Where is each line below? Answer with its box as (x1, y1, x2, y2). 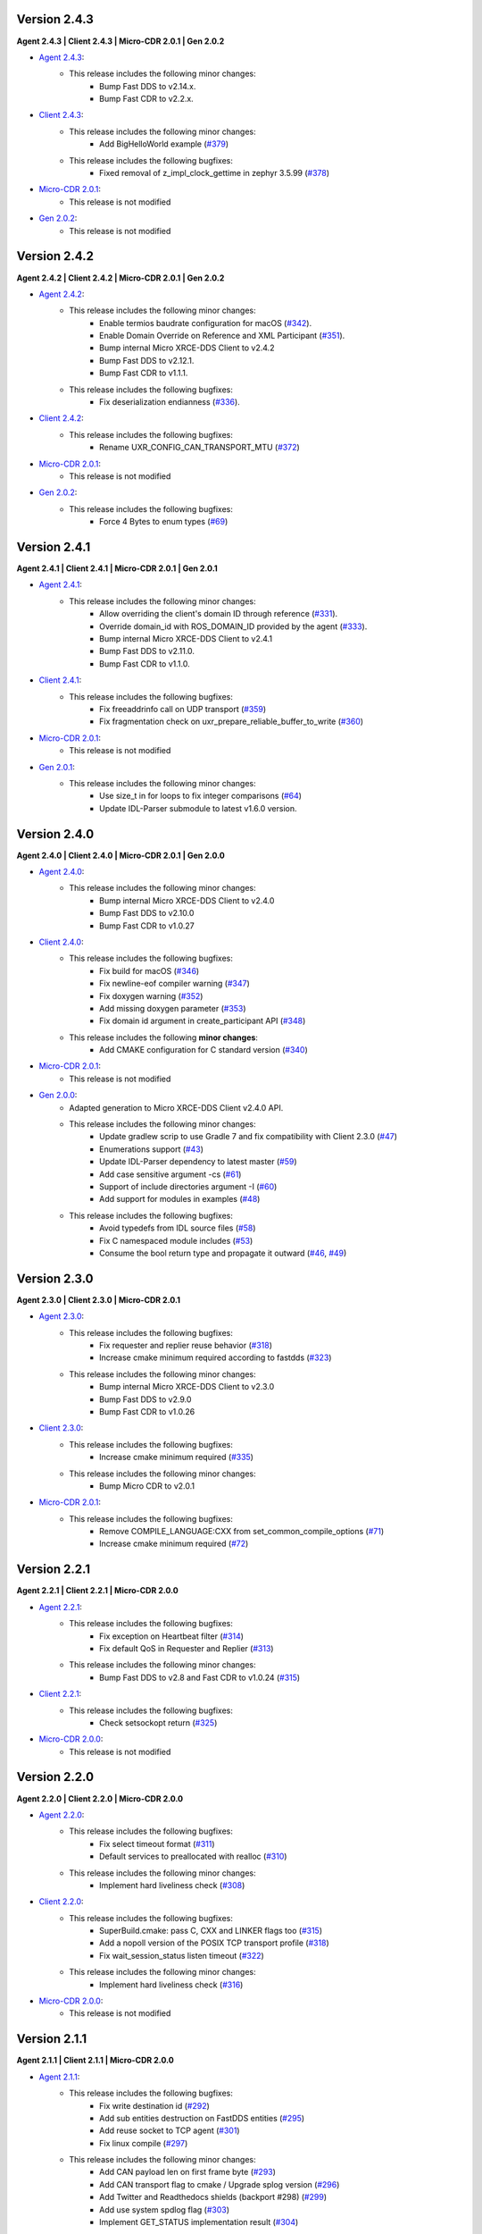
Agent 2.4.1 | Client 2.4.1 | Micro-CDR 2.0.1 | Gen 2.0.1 (16, 563, 218, 574)
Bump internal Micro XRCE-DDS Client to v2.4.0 (99, 894, 275, 906)
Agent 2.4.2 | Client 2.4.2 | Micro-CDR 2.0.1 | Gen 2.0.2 (16, 273, 225, 283)
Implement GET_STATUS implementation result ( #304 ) (99, 2217, 299, 2228)
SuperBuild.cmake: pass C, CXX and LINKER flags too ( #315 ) (99, 1926, 323, 1936)
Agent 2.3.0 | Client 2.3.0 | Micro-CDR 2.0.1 (16, 1294, 180, 1305)
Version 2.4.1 (16, 539, 91, 554)
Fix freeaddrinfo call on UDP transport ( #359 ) (99, 703, 267, 714)
